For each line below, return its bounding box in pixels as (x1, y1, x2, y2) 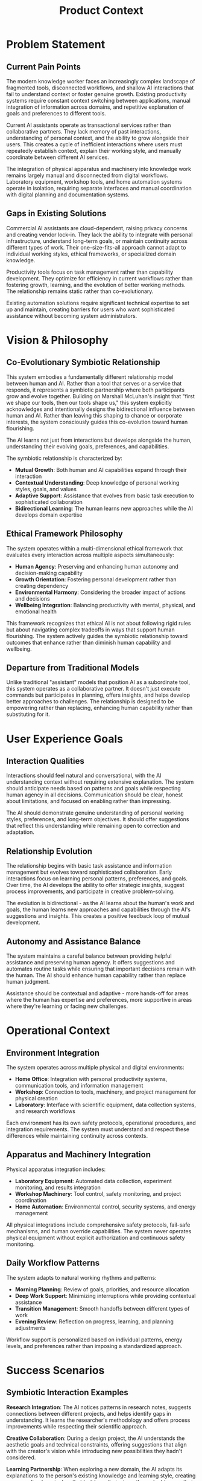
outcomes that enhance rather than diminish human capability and (6, 639, 171, 646)
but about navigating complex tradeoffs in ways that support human (6, 626, 175, 633)
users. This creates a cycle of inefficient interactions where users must (6, 141, 183, 148)
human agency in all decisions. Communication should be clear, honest (6, 791, 183, 798)
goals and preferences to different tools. (6, 110, 107, 117)
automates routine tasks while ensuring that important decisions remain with (6, 965, 196, 973)
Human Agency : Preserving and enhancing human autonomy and (14, 563, 179, 570)
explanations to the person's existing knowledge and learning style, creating (6, 1472, 196, 1479)
